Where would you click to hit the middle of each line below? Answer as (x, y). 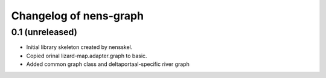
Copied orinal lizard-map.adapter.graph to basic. (87, 56)
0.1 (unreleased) (44, 32)
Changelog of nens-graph (78, 16)
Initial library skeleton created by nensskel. (79, 47)
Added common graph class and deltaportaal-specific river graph (108, 64)
